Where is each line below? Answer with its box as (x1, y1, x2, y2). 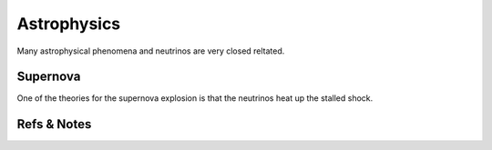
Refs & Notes (16, 116, 92, 132)
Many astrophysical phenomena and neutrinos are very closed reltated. (16, 45, 285, 56)
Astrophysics (16, 14, 121, 34)
